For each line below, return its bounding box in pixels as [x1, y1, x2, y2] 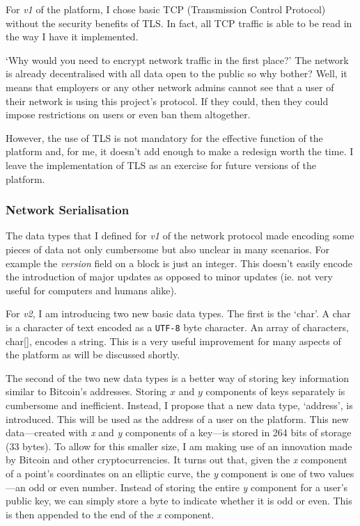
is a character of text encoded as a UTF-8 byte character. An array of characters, [6, 319, 349, 334]
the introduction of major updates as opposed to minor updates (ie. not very [6, 269, 333, 284]
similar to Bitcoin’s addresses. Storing [6, 384, 167, 399]
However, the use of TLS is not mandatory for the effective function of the [6, 130, 323, 145]
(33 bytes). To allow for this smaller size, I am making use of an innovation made [6, 438, 352, 453]
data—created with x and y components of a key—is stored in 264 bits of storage [6, 425, 352, 440]
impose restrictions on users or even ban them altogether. [6, 107, 251, 122]
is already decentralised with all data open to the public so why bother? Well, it [6, 66, 347, 81]
